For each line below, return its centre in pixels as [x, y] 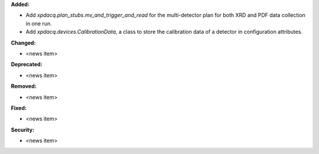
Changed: [23, 43]
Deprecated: [27, 65]
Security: [23, 130]
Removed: [24, 86]
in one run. [39, 23]
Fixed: [19, 108]
